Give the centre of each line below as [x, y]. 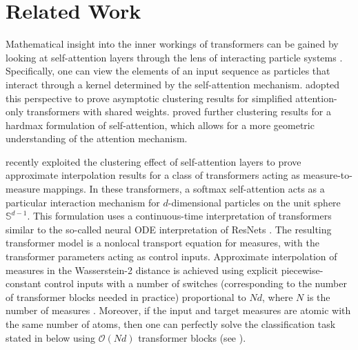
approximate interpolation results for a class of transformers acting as [153, 175]
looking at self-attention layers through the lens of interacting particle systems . [174, 57]
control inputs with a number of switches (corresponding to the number [196, 283]
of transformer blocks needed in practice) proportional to [126, 296]
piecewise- [302, 270]
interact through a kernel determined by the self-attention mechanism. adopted [173, 84]
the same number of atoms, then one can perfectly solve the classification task [171, 324]
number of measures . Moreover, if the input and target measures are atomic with [178, 310]
